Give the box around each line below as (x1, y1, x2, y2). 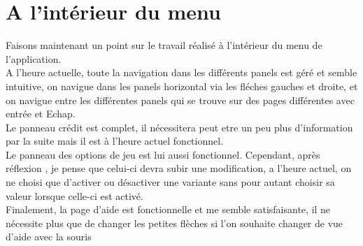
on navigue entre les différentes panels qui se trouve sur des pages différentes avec (6, 92, 355, 107)
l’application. (6, 51, 62, 66)
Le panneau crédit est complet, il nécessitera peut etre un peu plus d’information (6, 120, 353, 134)
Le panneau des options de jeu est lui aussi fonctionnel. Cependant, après (6, 147, 320, 161)
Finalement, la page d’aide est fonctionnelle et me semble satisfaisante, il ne (6, 202, 331, 217)
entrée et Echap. (6, 106, 76, 121)
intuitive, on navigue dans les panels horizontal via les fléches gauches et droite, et (6, 78, 358, 93)
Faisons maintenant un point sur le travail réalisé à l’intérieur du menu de (6, 38, 322, 52)
